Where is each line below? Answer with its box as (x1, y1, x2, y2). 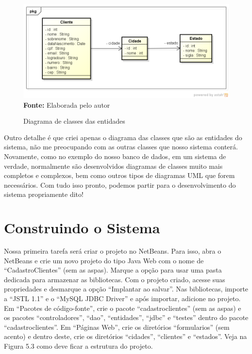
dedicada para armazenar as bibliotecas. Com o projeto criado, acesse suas (4, 274, 225, 284)
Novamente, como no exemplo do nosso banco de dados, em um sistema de (4, 151, 226, 161)
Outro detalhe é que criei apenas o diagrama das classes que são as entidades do (4, 132, 242, 142)
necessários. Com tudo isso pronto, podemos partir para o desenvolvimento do (4, 179, 236, 190)
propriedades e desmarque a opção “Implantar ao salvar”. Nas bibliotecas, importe (4, 284, 249, 294)
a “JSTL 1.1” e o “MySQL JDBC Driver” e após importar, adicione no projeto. (4, 293, 241, 303)
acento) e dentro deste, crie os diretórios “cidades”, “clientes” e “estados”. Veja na (4, 331, 247, 341)
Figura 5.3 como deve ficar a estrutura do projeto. (4, 340, 153, 351)
